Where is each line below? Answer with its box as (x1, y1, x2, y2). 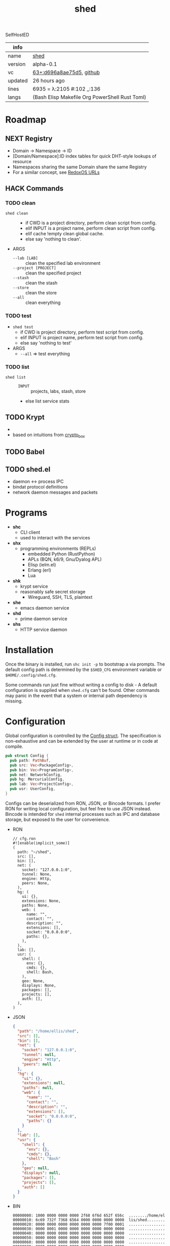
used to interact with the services (20, 535, 90, 541)
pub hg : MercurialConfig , (10, 777, 65, 782)
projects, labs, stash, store (30, 388, 86, 394)
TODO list (5, 363, 29, 371)
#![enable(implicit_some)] (12, 840, 70, 845)
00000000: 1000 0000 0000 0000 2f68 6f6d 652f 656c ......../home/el (12, 1213, 165, 1218)
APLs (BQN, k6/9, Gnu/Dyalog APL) (27, 556, 102, 562)
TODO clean (5, 199, 36, 206)
